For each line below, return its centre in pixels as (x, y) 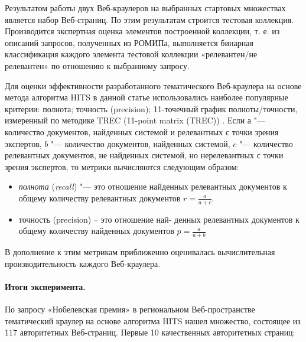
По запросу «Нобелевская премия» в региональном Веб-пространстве (130, 309)
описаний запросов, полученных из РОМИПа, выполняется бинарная (129, 42)
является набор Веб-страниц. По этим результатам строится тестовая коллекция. (149, 19)
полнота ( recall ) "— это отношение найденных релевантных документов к (153, 186)
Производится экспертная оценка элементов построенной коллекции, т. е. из (142, 31)
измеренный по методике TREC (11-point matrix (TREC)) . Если (125, 120)
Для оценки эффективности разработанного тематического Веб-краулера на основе (153, 85)
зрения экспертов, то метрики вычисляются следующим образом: (122, 166)
